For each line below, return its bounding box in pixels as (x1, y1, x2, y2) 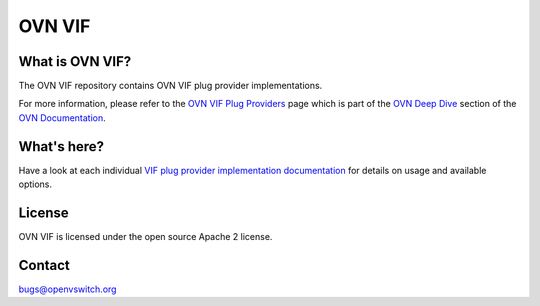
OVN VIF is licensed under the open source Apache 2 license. (18, 231, 273, 243)
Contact (18, 256, 70, 274)
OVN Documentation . (18, 111, 107, 124)
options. (18, 178, 53, 190)
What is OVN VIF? (18, 53, 132, 70)
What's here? (18, 138, 105, 155)
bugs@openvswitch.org (18, 283, 117, 295)
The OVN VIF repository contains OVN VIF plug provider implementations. (18, 80, 323, 92)
